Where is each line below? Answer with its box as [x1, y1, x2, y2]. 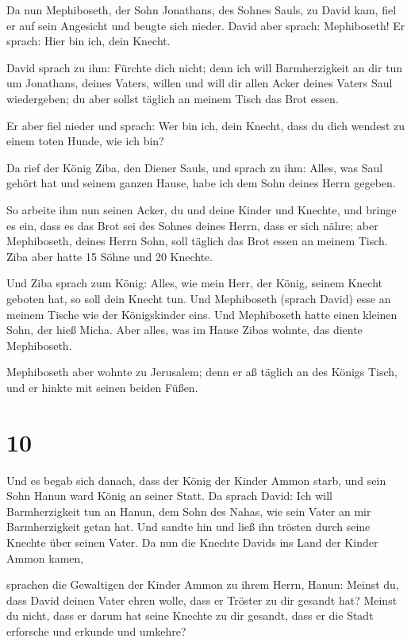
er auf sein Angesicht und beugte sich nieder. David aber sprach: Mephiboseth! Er [6, 17, 405, 33]
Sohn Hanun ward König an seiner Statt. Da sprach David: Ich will [6, 487, 332, 504]
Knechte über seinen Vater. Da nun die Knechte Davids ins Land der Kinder [6, 533, 378, 550]
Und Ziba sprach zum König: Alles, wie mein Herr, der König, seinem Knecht [6, 275, 383, 291]
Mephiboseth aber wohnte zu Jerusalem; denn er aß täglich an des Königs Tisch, [6, 363, 398, 380]
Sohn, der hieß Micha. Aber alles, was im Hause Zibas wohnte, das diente [6, 321, 363, 338]
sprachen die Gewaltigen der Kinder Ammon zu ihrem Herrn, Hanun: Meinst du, [6, 576, 399, 593]
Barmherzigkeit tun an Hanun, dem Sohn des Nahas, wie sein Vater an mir [6, 502, 371, 519]
